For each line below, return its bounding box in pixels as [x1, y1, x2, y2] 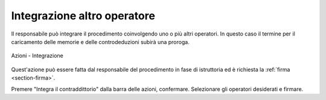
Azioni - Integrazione [11, 52, 63, 60]
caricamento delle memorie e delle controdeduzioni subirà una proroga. [11, 38, 190, 45]
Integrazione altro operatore [11, 9, 155, 22]
